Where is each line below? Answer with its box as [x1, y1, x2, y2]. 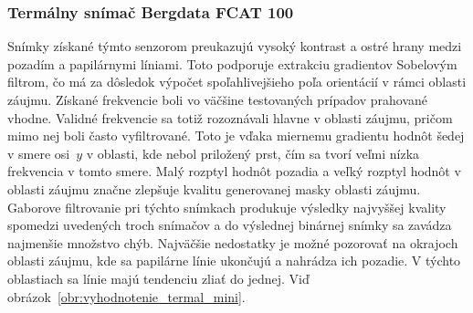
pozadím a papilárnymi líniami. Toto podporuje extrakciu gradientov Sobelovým [7, 54, 457, 73]
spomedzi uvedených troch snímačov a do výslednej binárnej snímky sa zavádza [7, 215, 452, 235]
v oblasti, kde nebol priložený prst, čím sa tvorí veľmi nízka [86, 143, 420, 162]
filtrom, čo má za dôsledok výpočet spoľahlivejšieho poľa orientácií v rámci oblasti [7, 72, 467, 91]
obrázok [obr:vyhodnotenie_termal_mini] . [7, 287, 246, 306]
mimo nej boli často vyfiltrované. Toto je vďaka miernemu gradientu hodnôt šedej [7, 126, 465, 145]
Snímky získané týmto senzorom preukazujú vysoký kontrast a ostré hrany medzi [7, 37, 462, 56]
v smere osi [7, 143, 70, 162]
